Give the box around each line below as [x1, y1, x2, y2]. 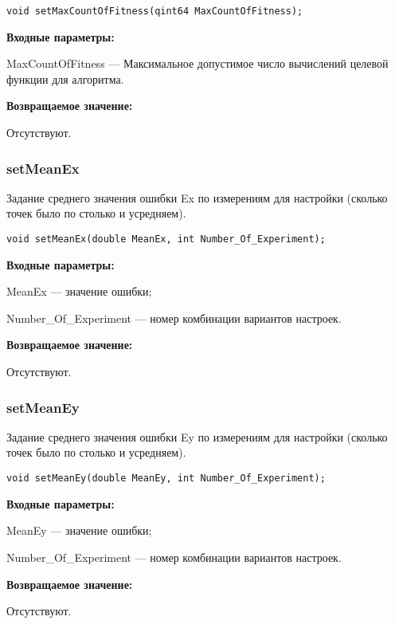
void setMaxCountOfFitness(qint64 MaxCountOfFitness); [6, 6, 303, 17]
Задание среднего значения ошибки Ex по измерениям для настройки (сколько [6, 189, 388, 206]
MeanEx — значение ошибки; [6, 283, 152, 300]
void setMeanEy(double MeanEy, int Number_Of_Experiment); [6, 473, 326, 485]
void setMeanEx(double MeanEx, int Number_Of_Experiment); [6, 234, 326, 245]
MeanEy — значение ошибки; [6, 522, 152, 539]
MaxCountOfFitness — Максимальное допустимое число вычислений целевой [6, 55, 389, 72]
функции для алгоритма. [6, 70, 124, 87]
